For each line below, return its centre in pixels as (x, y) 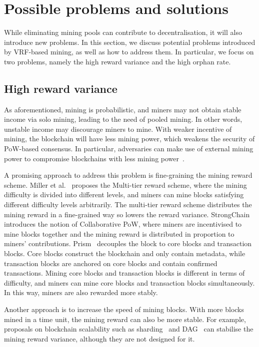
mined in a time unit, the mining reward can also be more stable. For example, (125, 319)
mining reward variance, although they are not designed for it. (99, 338)
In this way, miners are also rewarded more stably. (81, 292)
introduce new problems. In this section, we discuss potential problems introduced (130, 42)
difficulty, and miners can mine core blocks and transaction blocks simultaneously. (129, 282)
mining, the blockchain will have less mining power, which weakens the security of (129, 139)
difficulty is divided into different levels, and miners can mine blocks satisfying (124, 194)
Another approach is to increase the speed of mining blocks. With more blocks (124, 309)
